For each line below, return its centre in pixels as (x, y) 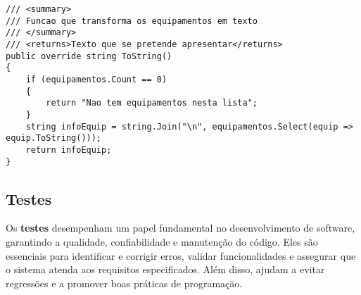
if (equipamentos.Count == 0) (96, 79)
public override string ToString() (89, 56)
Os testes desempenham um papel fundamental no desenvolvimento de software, (180, 228)
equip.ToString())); (54, 138)
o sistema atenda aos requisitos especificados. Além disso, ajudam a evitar (165, 269)
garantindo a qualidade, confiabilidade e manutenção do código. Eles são (162, 241)
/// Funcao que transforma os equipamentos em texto (132, 21)
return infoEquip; (69, 150)
